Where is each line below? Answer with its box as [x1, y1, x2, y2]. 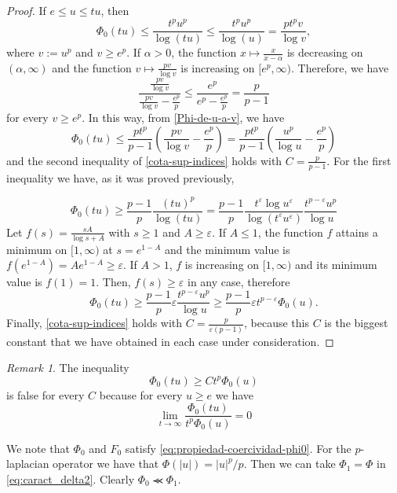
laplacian [6, 455, 49, 472]
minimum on [6, 241, 67, 257]
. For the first [326, 152, 392, 168]
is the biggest [324, 315, 388, 331]
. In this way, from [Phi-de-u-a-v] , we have [82, 109, 285, 126]
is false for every [6, 386, 85, 403]
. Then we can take [243, 455, 336, 472]
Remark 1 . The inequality [6, 359, 129, 376]
